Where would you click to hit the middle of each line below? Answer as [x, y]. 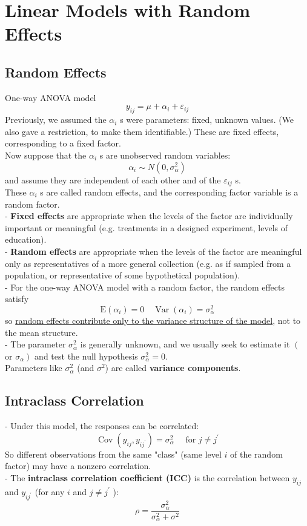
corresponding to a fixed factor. [63, 143]
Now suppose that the [46, 155]
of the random [256, 454]
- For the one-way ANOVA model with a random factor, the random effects [145, 287]
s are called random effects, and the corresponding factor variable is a [169, 192]
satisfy [17, 299]
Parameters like [34, 368]
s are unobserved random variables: [165, 155]
